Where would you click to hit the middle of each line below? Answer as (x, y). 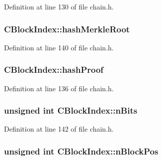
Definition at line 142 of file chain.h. (59, 129)
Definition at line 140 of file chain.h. (59, 47)
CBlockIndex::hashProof (54, 70)
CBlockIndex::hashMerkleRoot (67, 29)
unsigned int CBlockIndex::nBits (71, 110)
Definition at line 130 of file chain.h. (59, 6)
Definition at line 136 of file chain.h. (59, 88)
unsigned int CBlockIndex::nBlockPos (81, 151)
